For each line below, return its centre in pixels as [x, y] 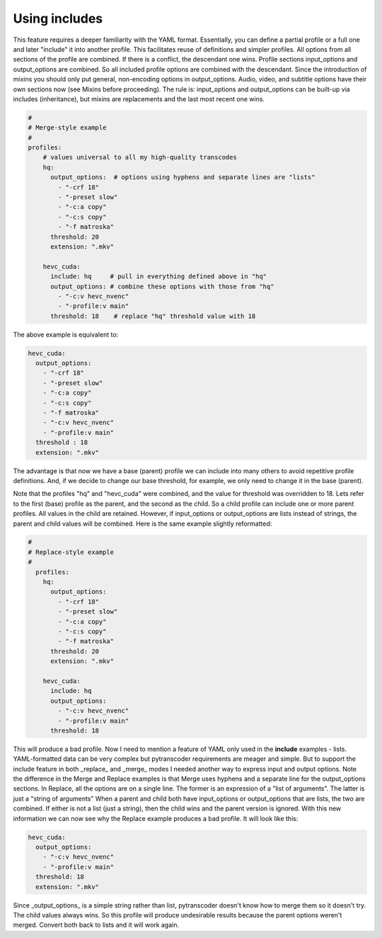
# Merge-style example [67, 128]
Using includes [58, 18]
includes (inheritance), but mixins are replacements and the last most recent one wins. [139, 98]
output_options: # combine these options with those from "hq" [162, 286]
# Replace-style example [71, 552]
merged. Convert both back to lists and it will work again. [96, 925]
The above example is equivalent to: [66, 334]
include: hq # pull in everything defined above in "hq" [159, 277]
